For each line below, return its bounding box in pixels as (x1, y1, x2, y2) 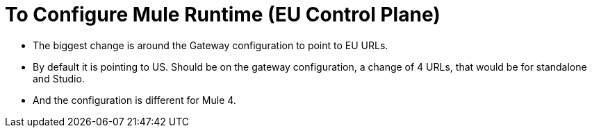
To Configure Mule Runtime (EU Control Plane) (5, 3, 441, 26)
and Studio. (33, 72, 85, 85)
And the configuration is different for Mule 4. (33, 94, 236, 106)
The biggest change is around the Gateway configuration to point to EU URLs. (33, 39, 388, 51)
